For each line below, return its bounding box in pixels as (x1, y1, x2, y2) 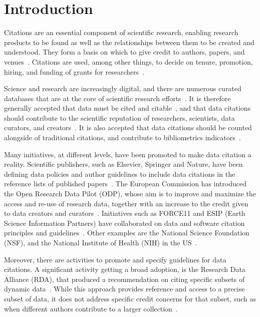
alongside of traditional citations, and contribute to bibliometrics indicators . (4, 132, 241, 143)
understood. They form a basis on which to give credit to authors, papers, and (4, 47, 245, 57)
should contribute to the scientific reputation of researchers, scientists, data (4, 112, 235, 123)
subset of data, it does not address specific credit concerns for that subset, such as (4, 293, 256, 303)
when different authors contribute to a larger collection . (4, 303, 178, 313)
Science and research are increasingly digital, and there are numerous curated (4, 83, 241, 94)
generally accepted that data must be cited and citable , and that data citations (4, 103, 251, 113)
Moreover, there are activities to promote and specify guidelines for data (4, 254, 226, 264)
